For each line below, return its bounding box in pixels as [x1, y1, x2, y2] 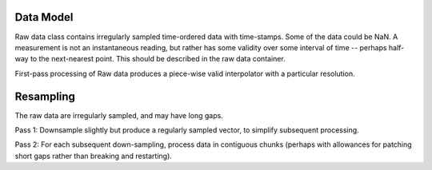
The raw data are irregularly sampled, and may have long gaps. [14, 110, 223, 120]
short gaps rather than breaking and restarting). [14, 151, 172, 160]
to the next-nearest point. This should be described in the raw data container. [30, 54, 286, 64]
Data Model [14, 10, 74, 24]
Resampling [14, 89, 76, 103]
